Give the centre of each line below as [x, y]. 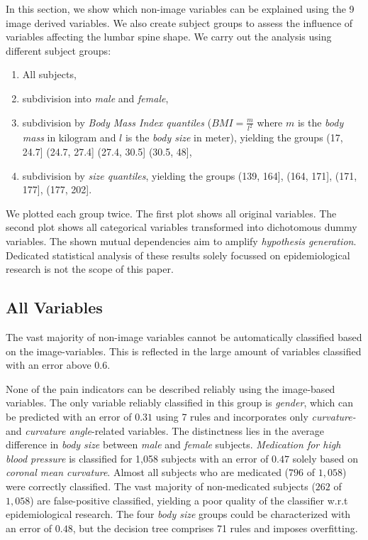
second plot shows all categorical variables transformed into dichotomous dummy [182, 227]
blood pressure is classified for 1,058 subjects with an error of [137, 458]
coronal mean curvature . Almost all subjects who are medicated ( [147, 472]
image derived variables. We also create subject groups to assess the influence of [179, 22]
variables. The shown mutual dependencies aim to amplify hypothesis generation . [181, 241]
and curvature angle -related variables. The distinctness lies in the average [165, 430]
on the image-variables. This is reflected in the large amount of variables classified [184, 351]
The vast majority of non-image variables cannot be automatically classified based [184, 336]
